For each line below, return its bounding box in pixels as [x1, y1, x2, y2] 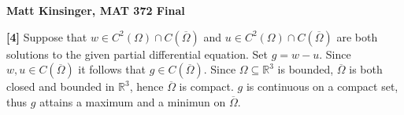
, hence [129, 78, 164, 95]
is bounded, [277, 61, 334, 77]
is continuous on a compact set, [246, 78, 398, 95]
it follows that [78, 61, 146, 77]
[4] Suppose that [6, 28, 87, 45]
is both [349, 61, 383, 77]
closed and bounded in [6, 78, 115, 95]
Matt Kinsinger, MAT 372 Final [6, 2, 185, 18]
